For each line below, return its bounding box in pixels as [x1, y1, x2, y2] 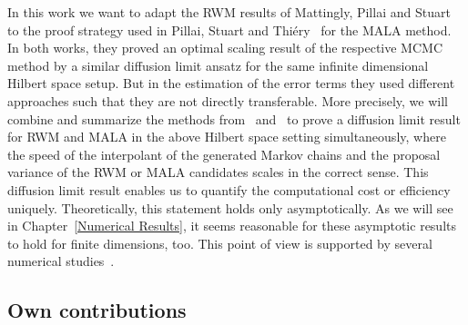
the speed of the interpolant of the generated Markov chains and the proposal [7, 144, 441, 163]
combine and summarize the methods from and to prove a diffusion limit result [7, 109, 461, 128]
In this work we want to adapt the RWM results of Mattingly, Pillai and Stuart [7, 3, 451, 21]
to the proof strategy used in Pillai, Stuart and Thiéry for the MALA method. [7, 20, 452, 39]
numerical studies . [7, 251, 115, 271]
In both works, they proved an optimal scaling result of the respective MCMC [7, 38, 443, 57]
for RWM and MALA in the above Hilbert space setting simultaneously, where [7, 127, 446, 146]
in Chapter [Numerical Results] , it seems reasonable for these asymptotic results [7, 216, 456, 235]
